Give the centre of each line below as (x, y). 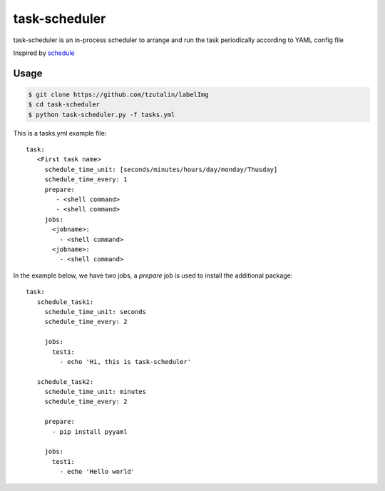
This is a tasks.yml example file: (60, 133)
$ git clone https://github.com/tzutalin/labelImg (119, 94)
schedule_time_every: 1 (86, 179)
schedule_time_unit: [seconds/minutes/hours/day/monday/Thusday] (161, 169)
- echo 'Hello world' (97, 472)
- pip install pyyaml (90, 431)
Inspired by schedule (44, 53)
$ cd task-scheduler (64, 105)
